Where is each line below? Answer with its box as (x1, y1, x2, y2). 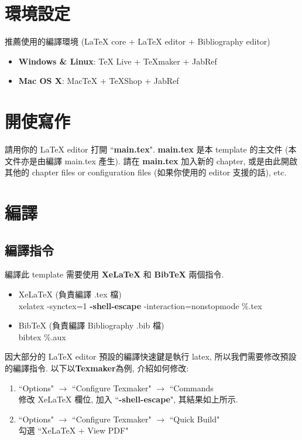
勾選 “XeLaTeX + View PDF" (18, 424, 129, 436)
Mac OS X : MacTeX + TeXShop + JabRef (18, 75, 179, 87)
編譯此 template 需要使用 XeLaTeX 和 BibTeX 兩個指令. (5, 268, 224, 280)
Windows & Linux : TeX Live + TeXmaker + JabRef (18, 55, 217, 67)
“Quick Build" (169, 412, 220, 425)
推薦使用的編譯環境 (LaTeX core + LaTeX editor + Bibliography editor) (5, 35, 270, 48)
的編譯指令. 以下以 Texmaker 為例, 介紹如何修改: (5, 361, 189, 374)
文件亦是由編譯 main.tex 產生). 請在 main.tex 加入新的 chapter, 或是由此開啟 (5, 154, 297, 167)
